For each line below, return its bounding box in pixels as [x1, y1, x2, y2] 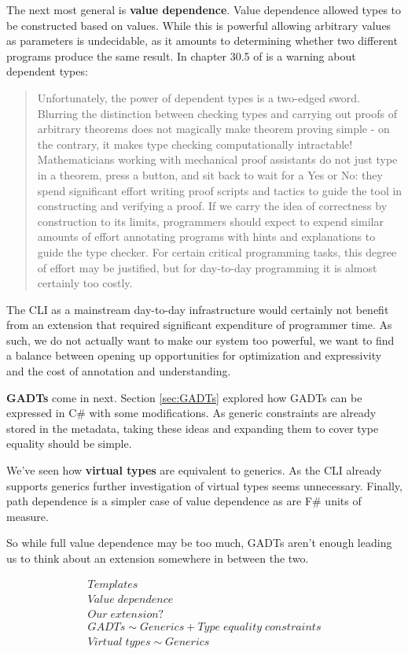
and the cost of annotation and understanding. [6, 363, 231, 379]
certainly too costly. [37, 275, 133, 291]
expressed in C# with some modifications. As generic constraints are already [6, 405, 377, 421]
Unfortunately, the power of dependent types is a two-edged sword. [37, 89, 361, 105]
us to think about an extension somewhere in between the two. [6, 550, 309, 566]
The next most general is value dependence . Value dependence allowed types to [6, 2, 402, 17]
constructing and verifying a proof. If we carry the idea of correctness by [37, 198, 388, 214]
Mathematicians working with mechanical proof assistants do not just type [37, 151, 398, 168]
